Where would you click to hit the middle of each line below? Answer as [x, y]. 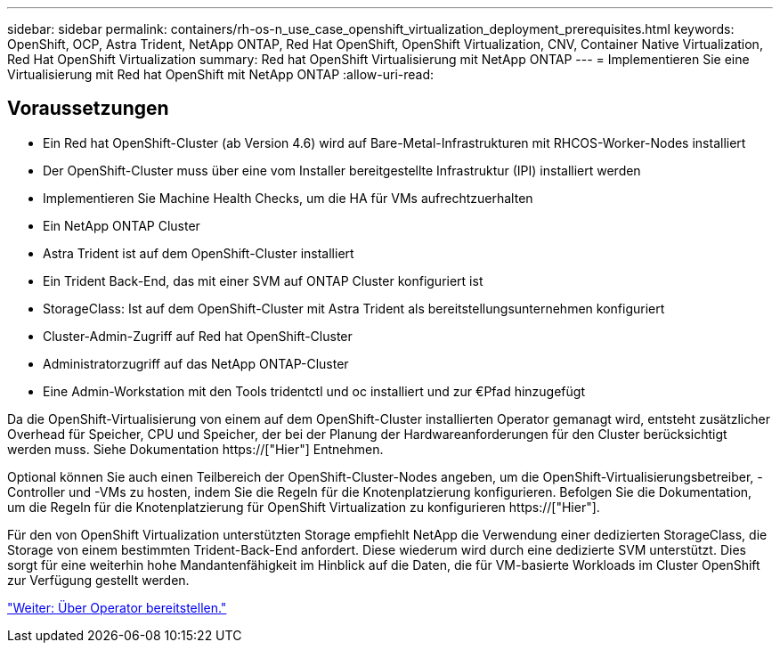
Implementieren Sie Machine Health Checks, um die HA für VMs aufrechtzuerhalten [288, 198]
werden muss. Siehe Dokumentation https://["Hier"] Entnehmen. [195, 449]
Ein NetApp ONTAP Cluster [122, 225]
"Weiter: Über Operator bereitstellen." [117, 607]
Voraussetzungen [88, 109]
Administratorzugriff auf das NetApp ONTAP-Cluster [196, 363]
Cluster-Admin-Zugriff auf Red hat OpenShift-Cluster [198, 336]
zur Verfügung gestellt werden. [98, 580]
